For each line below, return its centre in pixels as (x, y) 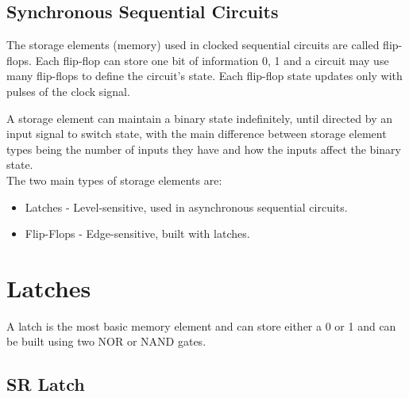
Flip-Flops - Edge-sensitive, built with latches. (137, 233)
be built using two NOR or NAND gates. (106, 341)
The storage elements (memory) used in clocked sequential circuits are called (193, 45)
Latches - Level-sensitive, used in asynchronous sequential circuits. (186, 207)
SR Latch (46, 384)
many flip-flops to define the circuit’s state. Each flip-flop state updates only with (204, 76)
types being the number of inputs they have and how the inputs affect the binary (204, 149)
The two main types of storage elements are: (114, 180)
